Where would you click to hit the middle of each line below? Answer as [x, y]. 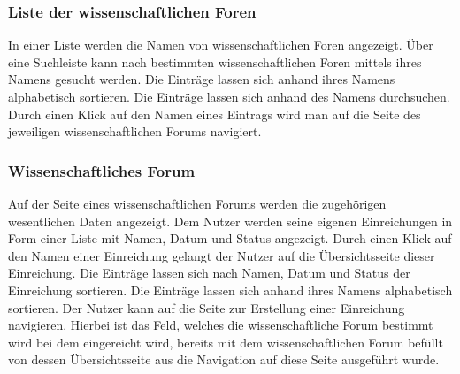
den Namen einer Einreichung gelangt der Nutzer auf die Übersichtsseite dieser [222, 255]
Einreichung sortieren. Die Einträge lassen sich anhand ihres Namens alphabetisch [230, 290]
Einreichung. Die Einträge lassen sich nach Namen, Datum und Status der [209, 273]
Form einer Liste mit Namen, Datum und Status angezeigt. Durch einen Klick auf [230, 238]
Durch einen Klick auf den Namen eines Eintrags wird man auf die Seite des [215, 114]
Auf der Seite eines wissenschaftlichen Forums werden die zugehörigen [197, 203]
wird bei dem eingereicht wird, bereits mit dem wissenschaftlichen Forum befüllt [226, 342]
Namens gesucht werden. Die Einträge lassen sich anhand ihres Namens [202, 79]
